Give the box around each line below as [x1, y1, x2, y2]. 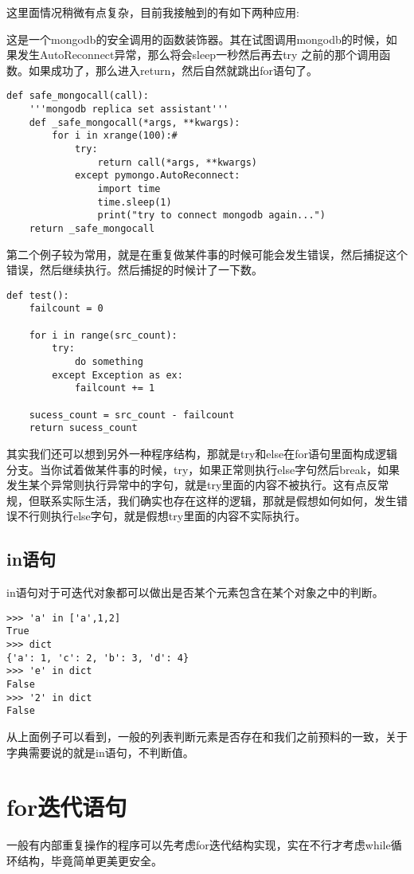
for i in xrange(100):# [52, 130, 178, 142]
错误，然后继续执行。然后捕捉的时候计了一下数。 [6, 261, 263, 278]
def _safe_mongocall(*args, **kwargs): [29, 116, 240, 128]
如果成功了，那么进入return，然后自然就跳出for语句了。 [28, 61, 318, 78]
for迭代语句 [6, 790, 127, 823]
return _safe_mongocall [29, 222, 155, 234]
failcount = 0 [29, 303, 103, 315]
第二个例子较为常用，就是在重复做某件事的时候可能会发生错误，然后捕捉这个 [6, 245, 408, 262]
